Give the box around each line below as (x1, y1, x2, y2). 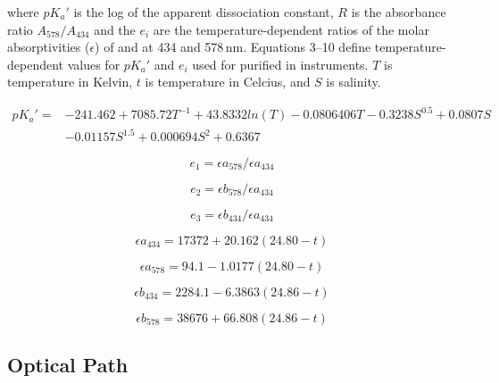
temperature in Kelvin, (7, 72, 133, 91)
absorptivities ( (7, 37, 90, 56)
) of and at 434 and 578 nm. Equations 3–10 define (95, 37, 371, 56)
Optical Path (7, 351, 129, 379)
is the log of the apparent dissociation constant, (73, 3, 334, 21)
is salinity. (326, 72, 381, 91)
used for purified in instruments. (192, 54, 369, 73)
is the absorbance (351, 3, 446, 21)
